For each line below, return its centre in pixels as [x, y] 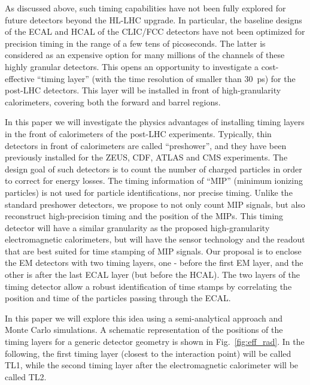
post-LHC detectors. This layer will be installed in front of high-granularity [143, 90]
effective [20, 78]
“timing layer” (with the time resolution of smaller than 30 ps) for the [166, 78]
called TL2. [26, 376]
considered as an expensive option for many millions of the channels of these [145, 55]
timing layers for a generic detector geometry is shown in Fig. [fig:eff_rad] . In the [155, 342]
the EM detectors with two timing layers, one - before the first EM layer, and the [154, 263]
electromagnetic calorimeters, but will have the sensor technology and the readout [155, 239]
